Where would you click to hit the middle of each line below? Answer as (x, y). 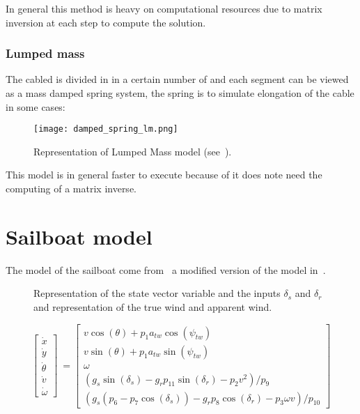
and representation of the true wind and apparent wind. (153, 306)
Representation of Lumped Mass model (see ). (133, 151)
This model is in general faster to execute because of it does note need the (164, 175)
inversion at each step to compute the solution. (106, 22)
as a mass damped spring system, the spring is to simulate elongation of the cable (180, 93)
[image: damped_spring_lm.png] (106, 129)
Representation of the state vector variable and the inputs (157, 293)
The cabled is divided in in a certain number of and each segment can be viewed (177, 79)
